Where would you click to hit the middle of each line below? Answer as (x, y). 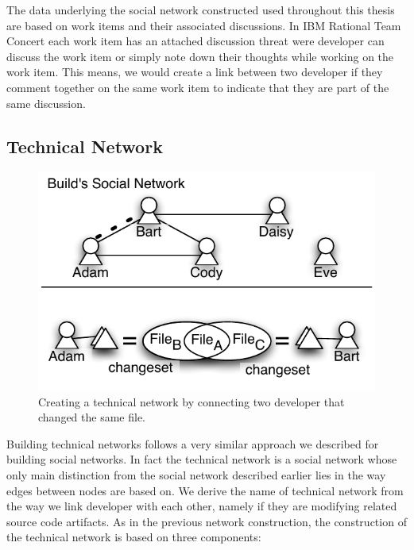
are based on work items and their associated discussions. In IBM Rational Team (204, 25)
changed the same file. (92, 417)
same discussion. (46, 103)
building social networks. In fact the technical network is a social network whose (202, 459)
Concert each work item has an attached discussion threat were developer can (195, 41)
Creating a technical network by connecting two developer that (192, 401)
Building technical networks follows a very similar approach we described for (193, 443)
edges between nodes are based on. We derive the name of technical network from (205, 490)
